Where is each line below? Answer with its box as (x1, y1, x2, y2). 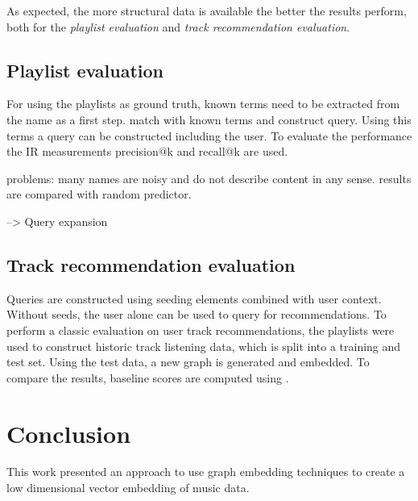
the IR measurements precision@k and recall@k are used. (6, 143, 288, 160)
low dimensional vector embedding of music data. (6, 479, 250, 496)
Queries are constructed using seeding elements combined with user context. (6, 290, 382, 307)
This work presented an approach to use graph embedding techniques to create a (6, 463, 405, 480)
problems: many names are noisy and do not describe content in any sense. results (6, 169, 412, 186)
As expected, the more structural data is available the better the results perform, (6, 2, 407, 19)
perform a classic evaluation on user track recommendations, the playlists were (6, 321, 395, 338)
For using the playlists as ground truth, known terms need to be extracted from (6, 95, 400, 112)
